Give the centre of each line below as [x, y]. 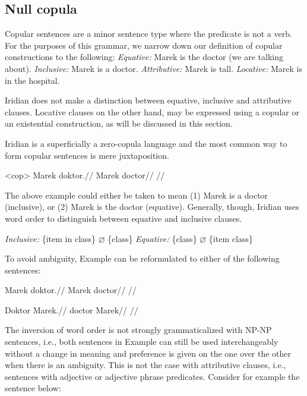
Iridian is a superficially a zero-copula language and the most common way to [146, 143]
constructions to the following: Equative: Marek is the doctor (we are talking [144, 57]
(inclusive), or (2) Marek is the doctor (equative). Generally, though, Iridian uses [152, 207]
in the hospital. [32, 80]
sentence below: [33, 388]
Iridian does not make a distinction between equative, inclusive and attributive [148, 100]
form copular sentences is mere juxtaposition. [87, 155]
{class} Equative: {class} [152, 238]
